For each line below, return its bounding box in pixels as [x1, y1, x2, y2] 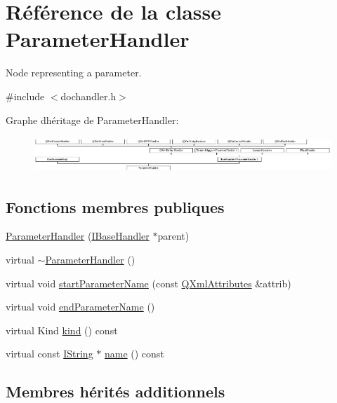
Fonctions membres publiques [6, 196, 225, 217]
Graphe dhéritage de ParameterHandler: [6, 112, 179, 127]
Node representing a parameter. [6, 65, 142, 80]
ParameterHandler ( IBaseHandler [6, 228, 150, 243]
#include [6, 88, 45, 103]
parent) [157, 228, 190, 243]
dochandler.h [60, 88, 117, 103]
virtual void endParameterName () [6, 299, 155, 314]
